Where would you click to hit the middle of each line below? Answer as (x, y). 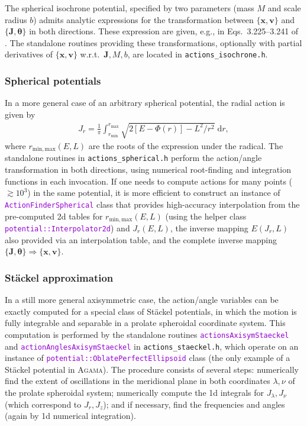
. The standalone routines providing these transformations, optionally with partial (153, 42)
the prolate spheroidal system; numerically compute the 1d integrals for (135, 393)
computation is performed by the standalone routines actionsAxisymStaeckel (147, 334)
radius (16, 19)
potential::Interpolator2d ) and (67, 228)
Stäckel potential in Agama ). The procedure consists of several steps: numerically (152, 369)
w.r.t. (90, 54)
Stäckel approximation (59, 277)
